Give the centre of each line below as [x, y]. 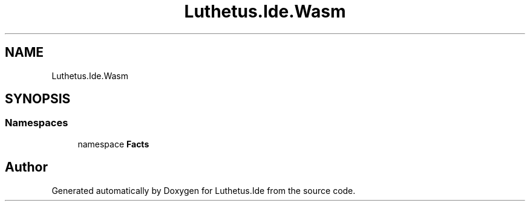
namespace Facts [113, 144]
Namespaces [37, 123]
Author [26, 167]
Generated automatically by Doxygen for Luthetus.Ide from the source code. [204, 190]
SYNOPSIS [38, 99]
